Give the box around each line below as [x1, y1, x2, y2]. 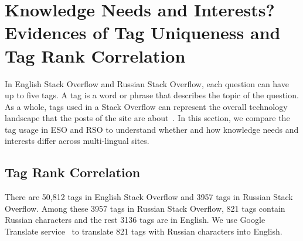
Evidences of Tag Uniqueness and [5, 20, 281, 44]
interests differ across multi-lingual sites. [5, 135, 149, 147]
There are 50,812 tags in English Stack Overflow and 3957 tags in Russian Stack [5, 191, 293, 203]
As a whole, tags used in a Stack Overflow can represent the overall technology [5, 100, 288, 112]
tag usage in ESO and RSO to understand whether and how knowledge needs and [5, 123, 299, 135]
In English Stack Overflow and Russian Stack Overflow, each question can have [5, 77, 289, 89]
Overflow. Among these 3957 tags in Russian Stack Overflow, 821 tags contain [5, 202, 285, 214]
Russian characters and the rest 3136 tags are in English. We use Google [5, 214, 265, 226]
